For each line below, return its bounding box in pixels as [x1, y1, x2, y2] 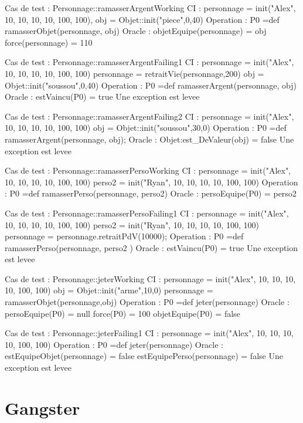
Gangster [5, 395, 80, 419]
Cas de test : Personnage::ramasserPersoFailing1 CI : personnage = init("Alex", [5, 207, 289, 219]
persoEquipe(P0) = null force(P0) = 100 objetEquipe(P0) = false [5, 307, 240, 319]
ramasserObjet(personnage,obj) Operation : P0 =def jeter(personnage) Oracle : [5, 296, 290, 308]
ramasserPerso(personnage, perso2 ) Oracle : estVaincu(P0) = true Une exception [5, 241, 298, 253]
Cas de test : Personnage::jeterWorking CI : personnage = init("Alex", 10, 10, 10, [5, 272, 296, 285]
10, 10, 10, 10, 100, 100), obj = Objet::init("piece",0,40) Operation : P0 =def [5, 13, 280, 25]
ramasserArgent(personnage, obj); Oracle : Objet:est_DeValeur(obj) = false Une [5, 133, 294, 145]
